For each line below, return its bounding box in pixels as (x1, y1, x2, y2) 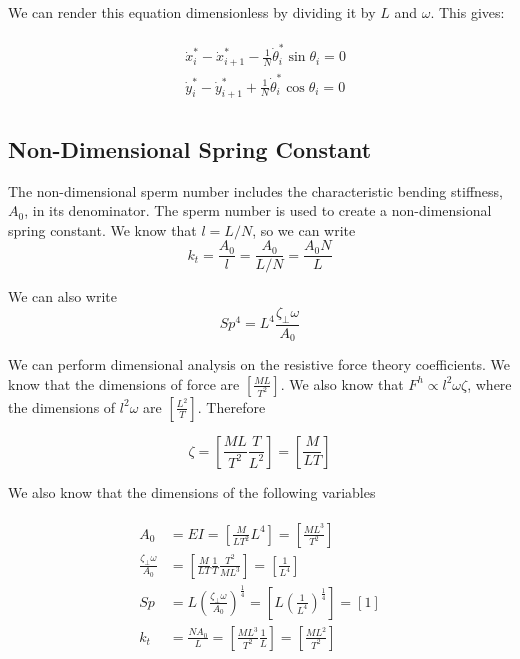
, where (467, 373, 512, 394)
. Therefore (197, 396, 266, 417)
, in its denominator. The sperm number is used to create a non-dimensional (24, 200, 492, 221)
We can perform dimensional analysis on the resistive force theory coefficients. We (8, 354, 510, 375)
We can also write (8, 286, 117, 307)
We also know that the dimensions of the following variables (8, 481, 376, 502)
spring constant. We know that (8, 219, 197, 240)
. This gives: (430, 2, 505, 22)
